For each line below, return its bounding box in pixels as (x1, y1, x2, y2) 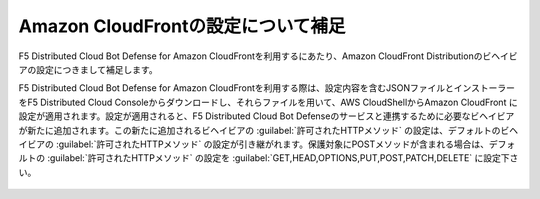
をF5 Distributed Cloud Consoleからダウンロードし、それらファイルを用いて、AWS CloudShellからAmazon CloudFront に (18, 96, 519, 108)
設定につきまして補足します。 (35, 63, 159, 75)
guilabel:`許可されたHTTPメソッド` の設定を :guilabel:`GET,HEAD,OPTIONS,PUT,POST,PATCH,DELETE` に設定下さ (49, 152, 519, 164)
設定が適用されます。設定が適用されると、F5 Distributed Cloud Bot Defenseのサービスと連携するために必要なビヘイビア (18, 110, 515, 122)
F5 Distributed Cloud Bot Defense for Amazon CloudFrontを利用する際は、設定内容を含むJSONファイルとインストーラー (18, 82, 515, 94)
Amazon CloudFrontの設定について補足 (18, 15, 346, 37)
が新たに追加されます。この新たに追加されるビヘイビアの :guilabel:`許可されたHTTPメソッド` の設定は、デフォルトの (18, 124, 501, 136)
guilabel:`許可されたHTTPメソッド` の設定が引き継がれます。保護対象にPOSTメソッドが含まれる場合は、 (58, 138, 490, 150)
